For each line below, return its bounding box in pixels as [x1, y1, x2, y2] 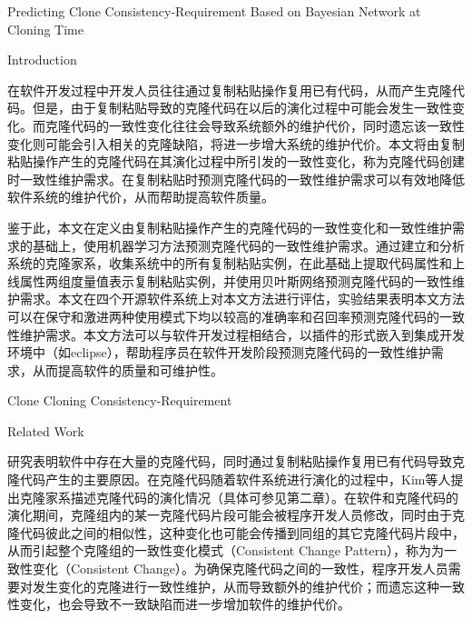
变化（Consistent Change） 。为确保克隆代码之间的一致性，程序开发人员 [32, 559, 448, 578]
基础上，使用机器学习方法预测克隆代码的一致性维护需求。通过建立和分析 [32, 235, 465, 255]
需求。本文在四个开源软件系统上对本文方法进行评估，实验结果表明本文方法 [19, 289, 465, 308]
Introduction [7, 50, 77, 69]
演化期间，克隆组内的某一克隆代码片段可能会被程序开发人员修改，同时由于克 [7, 505, 465, 524]
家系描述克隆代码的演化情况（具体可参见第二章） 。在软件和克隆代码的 [44, 487, 458, 506]
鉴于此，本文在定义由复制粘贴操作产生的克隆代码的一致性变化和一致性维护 [7, 217, 452, 236]
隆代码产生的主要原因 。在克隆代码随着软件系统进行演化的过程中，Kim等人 [7, 470, 451, 489]
